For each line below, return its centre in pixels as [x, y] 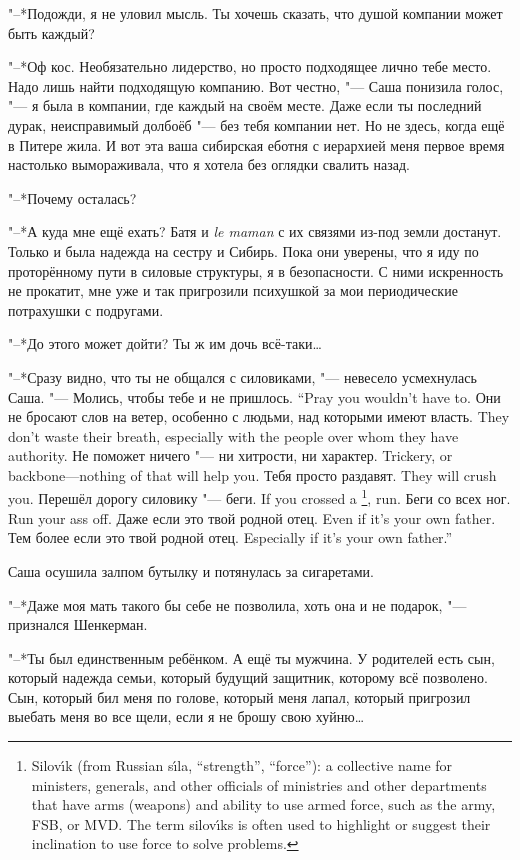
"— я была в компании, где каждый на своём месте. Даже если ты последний [245, 105]
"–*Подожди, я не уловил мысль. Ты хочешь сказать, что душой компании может [255, 13]
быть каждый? [51, 32]
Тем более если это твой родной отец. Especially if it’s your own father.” [230, 537]
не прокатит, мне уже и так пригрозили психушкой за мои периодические [233, 290]
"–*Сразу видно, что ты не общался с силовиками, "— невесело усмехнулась [242, 376]
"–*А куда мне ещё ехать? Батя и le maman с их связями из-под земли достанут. [255, 231]
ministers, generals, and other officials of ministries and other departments [259, 784]
